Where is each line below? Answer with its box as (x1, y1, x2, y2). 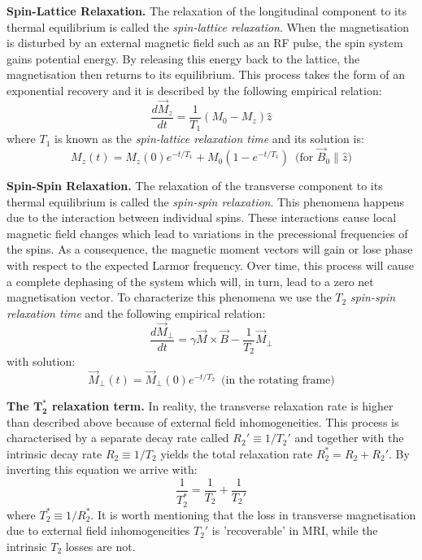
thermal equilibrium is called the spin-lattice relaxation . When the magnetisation (7, 18, 410, 35)
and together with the (294, 429, 404, 446)
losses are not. (65, 538, 136, 555)
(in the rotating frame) (221, 375, 335, 386)
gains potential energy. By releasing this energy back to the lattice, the (7, 50, 360, 67)
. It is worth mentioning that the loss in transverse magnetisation (90, 506, 416, 523)
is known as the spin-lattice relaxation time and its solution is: (54, 130, 364, 147)
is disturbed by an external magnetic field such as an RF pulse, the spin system (7, 34, 403, 51)
